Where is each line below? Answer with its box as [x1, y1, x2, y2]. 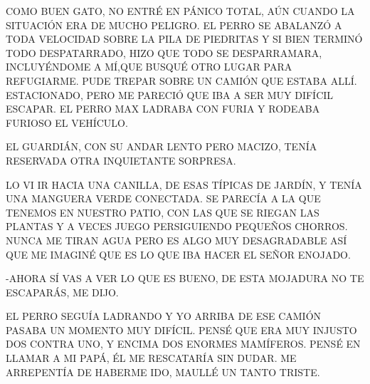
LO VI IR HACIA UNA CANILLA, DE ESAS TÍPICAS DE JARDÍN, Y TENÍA [6, 177, 362, 192]
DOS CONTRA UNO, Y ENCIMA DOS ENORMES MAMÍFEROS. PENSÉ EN [6, 336, 361, 351]
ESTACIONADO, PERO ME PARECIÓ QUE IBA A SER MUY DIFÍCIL [6, 87, 334, 102]
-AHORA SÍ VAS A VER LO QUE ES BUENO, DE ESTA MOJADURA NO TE [6, 271, 364, 286]
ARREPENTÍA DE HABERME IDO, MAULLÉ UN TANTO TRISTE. [6, 364, 320, 379]
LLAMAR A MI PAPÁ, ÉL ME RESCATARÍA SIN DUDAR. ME [6, 351, 297, 365]
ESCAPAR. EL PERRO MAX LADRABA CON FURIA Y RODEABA [6, 101, 320, 116]
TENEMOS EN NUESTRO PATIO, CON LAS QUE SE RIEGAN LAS [6, 204, 319, 219]
